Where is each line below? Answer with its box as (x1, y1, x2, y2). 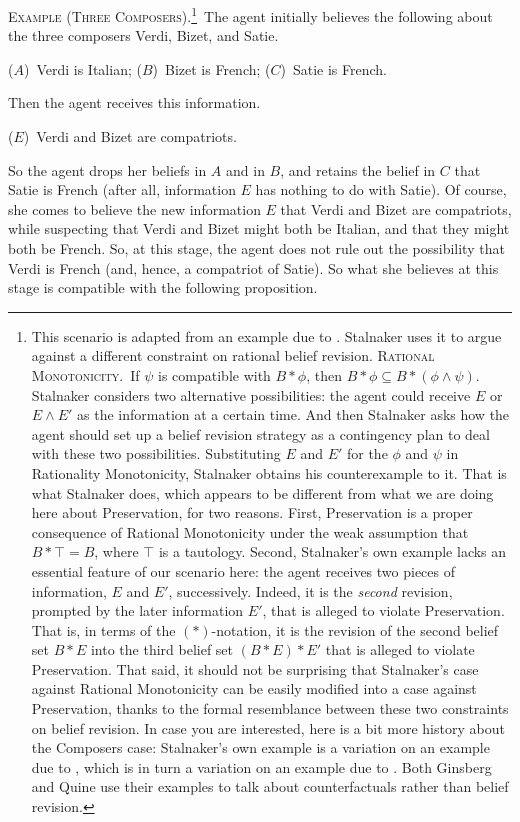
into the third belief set (90, 639, 234, 660)
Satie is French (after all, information (8, 179, 236, 200)
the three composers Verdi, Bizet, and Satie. (8, 25, 279, 46)
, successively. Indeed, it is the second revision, (168, 580, 453, 601)
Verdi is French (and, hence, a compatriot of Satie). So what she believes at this (8, 257, 499, 278)
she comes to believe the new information (8, 198, 261, 219)
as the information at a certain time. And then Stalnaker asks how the (77, 404, 510, 425)
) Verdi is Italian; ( (23, 58, 142, 79)
